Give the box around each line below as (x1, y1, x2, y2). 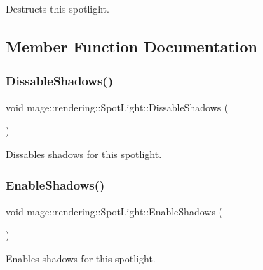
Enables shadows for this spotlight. (6, 250, 156, 265)
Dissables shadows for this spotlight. (6, 146, 162, 161)
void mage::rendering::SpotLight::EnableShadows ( (6, 204, 223, 218)
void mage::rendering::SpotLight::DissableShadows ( (6, 99, 229, 114)
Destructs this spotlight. (6, 1, 109, 15)
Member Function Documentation (6, 35, 258, 57)
